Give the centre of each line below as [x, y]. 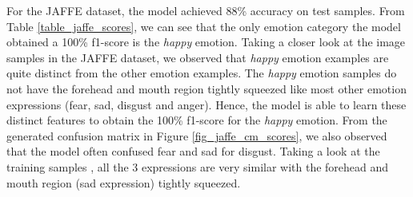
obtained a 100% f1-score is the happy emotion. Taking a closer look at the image [206, 42]
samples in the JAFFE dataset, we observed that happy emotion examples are [198, 57]
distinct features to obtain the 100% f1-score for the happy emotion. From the [197, 120]
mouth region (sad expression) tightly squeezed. [124, 182]
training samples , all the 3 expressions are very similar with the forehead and [198, 166]
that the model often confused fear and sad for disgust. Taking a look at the [193, 151]
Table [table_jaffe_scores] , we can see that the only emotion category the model [204, 26]
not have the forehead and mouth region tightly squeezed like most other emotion [206, 88]
